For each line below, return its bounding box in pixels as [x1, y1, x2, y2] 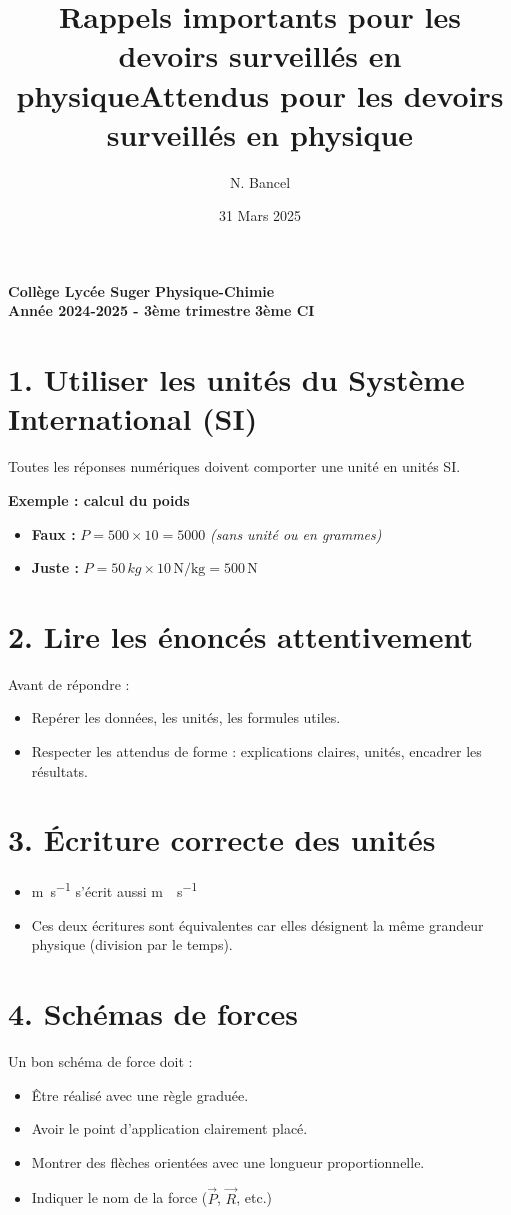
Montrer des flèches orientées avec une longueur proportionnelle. [31, 1151, 425, 1172]
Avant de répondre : [8, 673, 130, 694]
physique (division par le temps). [31, 934, 233, 955]
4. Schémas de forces [8, 993, 298, 1033]
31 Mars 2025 [218, 205, 302, 226]
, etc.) [236, 1187, 273, 1208]
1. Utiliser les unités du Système [8, 359, 465, 400]
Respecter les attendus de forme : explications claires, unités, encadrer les [31, 741, 482, 762]
